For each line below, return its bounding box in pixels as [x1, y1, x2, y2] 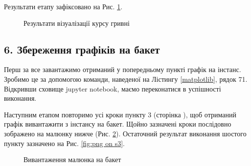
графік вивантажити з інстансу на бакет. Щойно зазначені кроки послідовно [4, 119, 231, 129]
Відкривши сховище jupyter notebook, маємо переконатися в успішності [4, 83, 221, 93]
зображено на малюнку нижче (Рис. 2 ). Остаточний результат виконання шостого [4, 128, 247, 138]
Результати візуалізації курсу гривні [23, 18, 130, 28]
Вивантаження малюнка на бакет [23, 154, 121, 165]
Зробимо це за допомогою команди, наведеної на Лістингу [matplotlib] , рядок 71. [4, 74, 248, 84]
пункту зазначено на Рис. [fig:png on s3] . [4, 138, 125, 148]
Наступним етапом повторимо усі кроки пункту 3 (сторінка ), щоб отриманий [4, 109, 236, 119]
